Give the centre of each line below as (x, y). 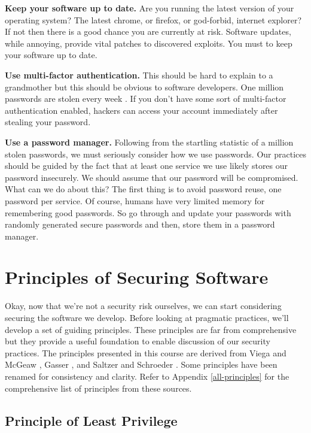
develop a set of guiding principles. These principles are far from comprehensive (151, 329)
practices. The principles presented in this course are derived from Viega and (146, 352)
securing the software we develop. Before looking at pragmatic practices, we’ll (147, 317)
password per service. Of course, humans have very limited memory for (135, 200)
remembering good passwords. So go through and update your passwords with (148, 212)
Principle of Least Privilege (91, 420)
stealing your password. (48, 122)
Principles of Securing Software (137, 277)
